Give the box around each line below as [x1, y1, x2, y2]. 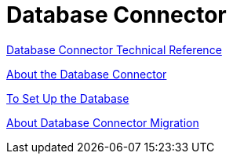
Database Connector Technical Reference [6, 42, 222, 56]
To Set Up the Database [6, 91, 129, 105]
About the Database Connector [6, 67, 167, 81]
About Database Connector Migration [6, 115, 199, 129]
